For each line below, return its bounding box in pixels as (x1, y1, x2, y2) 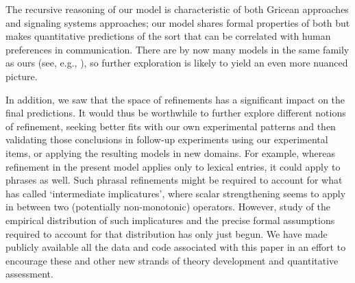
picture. (5, 69, 38, 83)
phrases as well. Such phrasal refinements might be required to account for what (5, 173, 343, 187)
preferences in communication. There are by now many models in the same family (5, 42, 350, 56)
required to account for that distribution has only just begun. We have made (5, 226, 328, 241)
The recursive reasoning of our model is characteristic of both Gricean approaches (5, 2, 349, 16)
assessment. (5, 267, 53, 281)
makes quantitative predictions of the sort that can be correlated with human (5, 29, 331, 43)
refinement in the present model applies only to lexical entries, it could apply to (5, 159, 341, 173)
